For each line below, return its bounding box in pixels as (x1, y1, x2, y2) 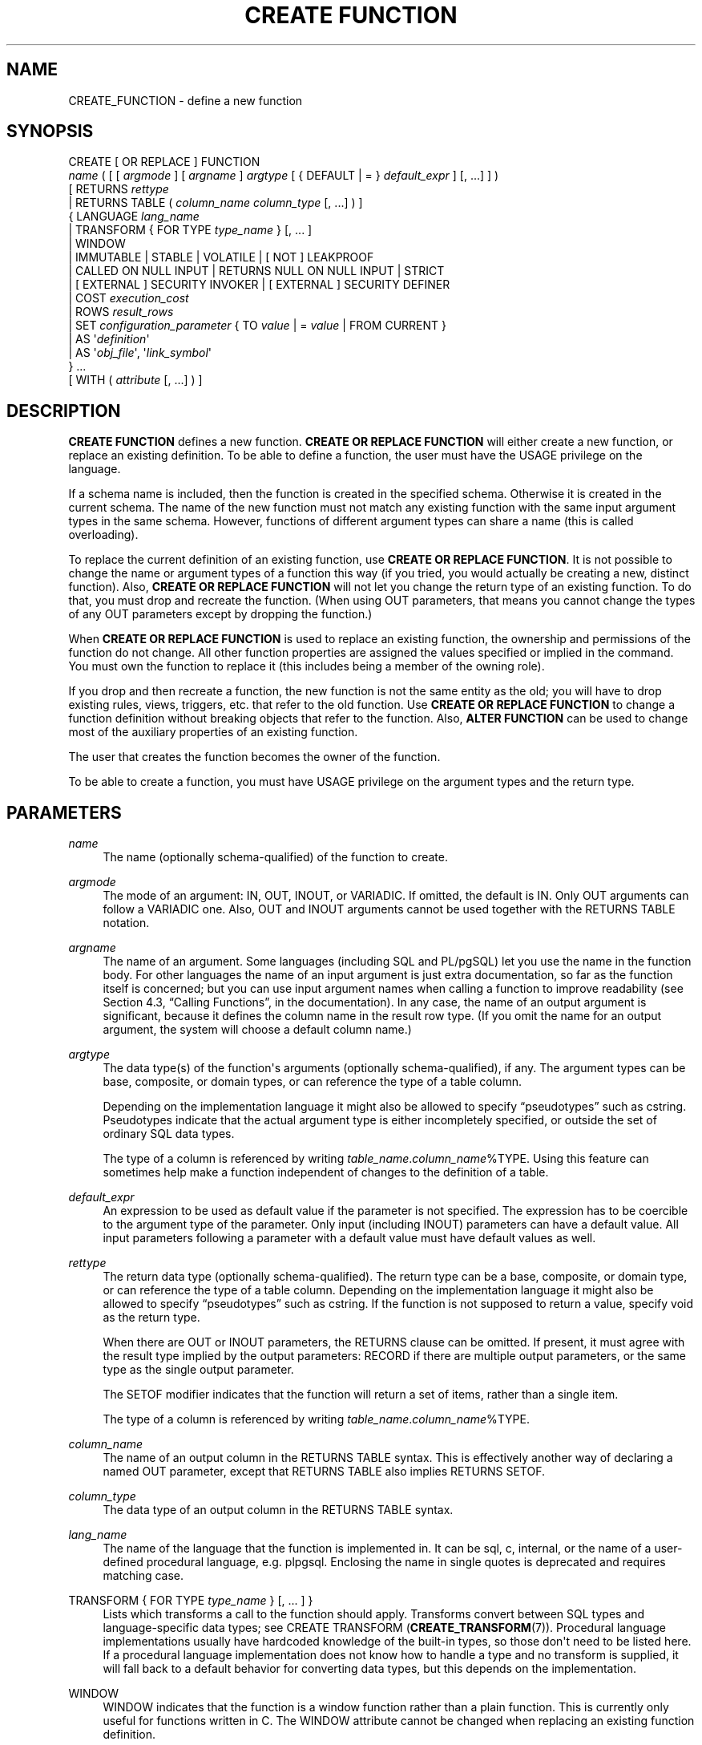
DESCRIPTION (6, 400, 121, 421)
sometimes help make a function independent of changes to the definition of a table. (103, 1165, 549, 1180)
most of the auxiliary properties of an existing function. (68, 725, 358, 739)
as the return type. (103, 1310, 200, 1325)
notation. (103, 916, 150, 930)
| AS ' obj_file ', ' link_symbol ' (68, 346, 212, 360)
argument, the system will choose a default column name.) (103, 1022, 412, 1037)
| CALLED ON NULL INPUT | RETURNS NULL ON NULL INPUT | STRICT (68, 264, 445, 278)
